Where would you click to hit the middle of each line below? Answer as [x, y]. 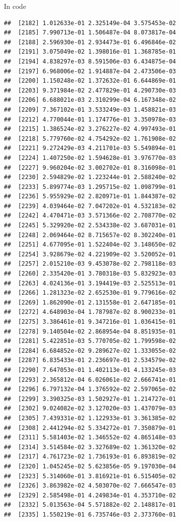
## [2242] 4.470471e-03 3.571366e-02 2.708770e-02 [90, 216]
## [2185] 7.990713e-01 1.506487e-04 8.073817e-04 [90, 33]
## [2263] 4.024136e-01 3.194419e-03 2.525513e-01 [90, 283]
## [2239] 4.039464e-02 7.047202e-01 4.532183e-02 [90, 206]
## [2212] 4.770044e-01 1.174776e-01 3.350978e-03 [90, 119]
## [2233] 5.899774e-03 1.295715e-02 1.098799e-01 [90, 187]
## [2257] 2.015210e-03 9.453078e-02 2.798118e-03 [90, 264]
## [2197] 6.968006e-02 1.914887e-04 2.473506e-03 [90, 71]
